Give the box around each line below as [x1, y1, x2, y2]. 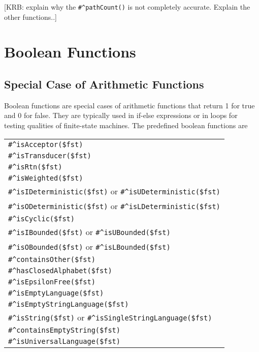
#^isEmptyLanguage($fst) [8, 288, 104, 297]
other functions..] [4, 11, 57, 22]
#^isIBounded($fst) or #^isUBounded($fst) [8, 225, 171, 238]
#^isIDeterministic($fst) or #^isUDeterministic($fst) [8, 185, 220, 197]
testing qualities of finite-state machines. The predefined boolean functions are [4, 120, 248, 131]
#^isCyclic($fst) [8, 214, 75, 223]
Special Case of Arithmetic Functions [4, 76, 204, 92]
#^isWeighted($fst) [8, 173, 83, 182]
